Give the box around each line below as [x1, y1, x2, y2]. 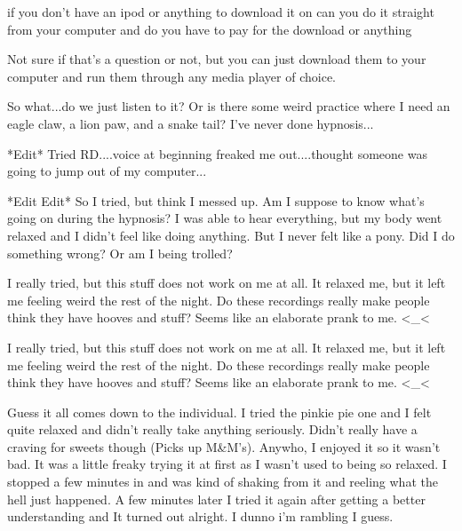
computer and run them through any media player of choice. [7, 67, 337, 85]
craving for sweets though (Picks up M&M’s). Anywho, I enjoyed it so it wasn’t [7, 437, 441, 456]
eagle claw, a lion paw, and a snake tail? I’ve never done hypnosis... [7, 114, 374, 132]
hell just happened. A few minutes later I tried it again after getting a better [7, 489, 426, 508]
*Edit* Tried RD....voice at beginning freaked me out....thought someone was [7, 144, 427, 162]
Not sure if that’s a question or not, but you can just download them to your [7, 50, 426, 68]
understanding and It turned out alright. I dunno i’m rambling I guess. [7, 507, 394, 526]
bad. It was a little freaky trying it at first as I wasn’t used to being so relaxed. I [7, 455, 447, 473]
